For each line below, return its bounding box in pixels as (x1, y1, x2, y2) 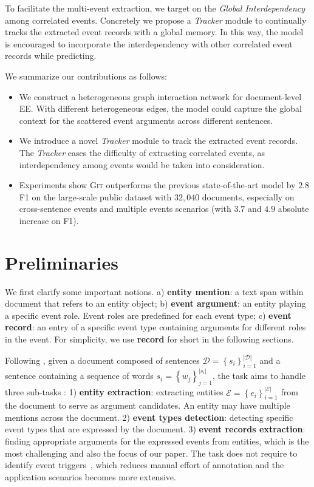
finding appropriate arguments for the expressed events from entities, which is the (5, 435, 309, 448)
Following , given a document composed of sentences (5, 354, 200, 367)
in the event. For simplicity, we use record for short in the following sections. (5, 333, 294, 345)
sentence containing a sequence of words (5, 369, 154, 382)
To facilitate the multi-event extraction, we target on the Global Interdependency (5, 2, 305, 14)
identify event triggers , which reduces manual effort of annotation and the (5, 458, 284, 471)
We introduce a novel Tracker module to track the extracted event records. (19, 134, 298, 147)
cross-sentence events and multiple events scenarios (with (19, 202, 231, 215)
